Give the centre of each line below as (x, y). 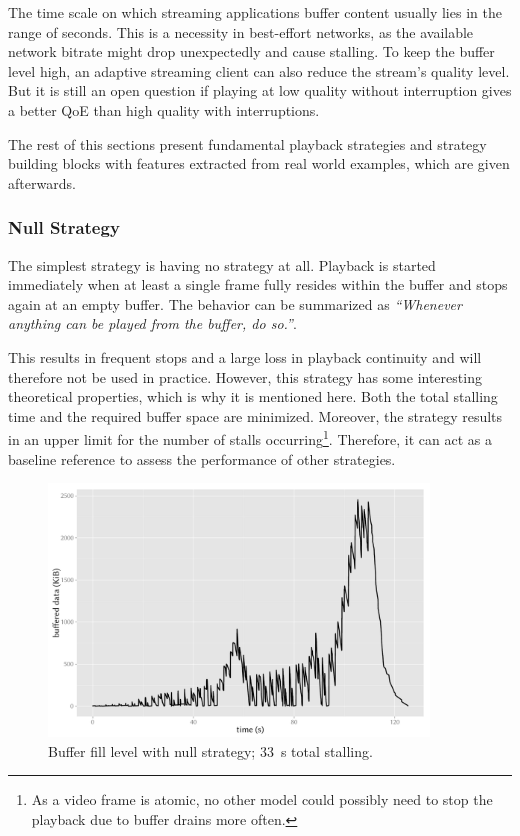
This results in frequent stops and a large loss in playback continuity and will (245, 356)
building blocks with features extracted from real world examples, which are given (259, 163)
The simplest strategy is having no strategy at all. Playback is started (222, 264)
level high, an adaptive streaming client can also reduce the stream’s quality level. (259, 70)
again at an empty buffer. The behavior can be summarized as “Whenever (235, 303)
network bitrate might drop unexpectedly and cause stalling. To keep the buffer (251, 51)
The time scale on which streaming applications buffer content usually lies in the (255, 12)
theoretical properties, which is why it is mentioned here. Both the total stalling (253, 396)
